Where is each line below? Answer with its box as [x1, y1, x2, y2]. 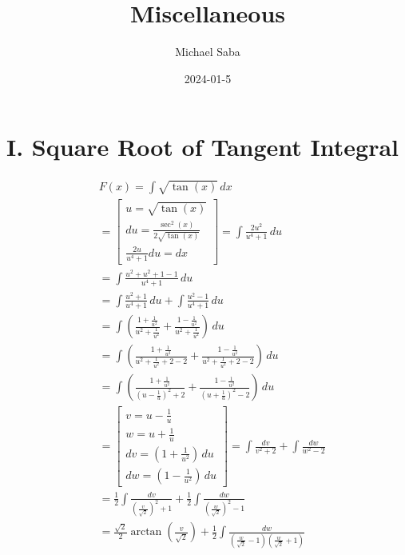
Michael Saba [175, 43, 240, 60]
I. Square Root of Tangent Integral [6, 130, 399, 163]
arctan [130, 526, 162, 538]
